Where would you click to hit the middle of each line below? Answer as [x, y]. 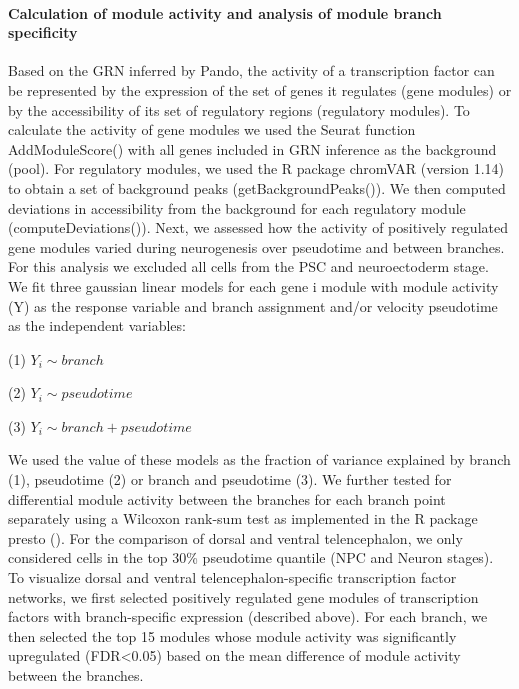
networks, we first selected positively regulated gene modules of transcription [243, 596]
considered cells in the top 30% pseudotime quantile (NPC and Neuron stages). [251, 557]
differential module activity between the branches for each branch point [227, 498]
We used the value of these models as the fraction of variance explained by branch [259, 459]
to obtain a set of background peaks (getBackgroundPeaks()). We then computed [257, 187]
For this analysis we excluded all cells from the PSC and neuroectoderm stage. [248, 266]
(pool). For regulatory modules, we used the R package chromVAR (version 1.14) [256, 168]
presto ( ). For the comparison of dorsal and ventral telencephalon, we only [235, 537]
